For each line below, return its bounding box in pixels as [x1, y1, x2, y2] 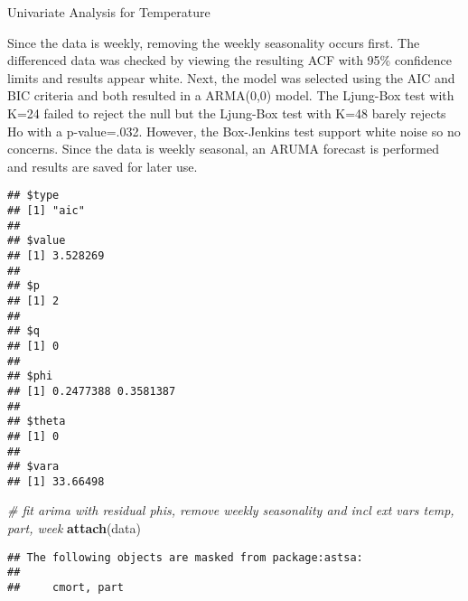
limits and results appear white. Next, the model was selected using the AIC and [7, 68, 455, 87]
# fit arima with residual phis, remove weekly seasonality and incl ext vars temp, [7, 501, 454, 520]
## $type [7, 189, 60, 202]
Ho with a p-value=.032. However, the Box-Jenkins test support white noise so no [7, 121, 461, 140]
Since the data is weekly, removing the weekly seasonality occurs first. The [7, 33, 420, 52]
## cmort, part [7, 580, 124, 594]
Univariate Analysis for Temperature [7, 3, 211, 21]
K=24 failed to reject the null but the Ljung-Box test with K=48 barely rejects [7, 103, 446, 122]
